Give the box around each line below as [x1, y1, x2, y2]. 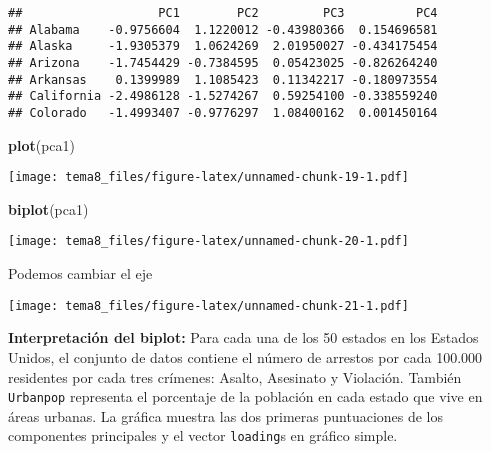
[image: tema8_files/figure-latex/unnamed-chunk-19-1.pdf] [8, 170, 409, 185]
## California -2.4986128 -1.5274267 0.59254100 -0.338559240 [8, 89, 438, 104]
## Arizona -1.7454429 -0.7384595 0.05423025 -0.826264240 [8, 55, 438, 70]
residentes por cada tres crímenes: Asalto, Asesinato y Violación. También [8, 366, 462, 387]
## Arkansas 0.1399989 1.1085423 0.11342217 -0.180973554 [8, 72, 438, 87]
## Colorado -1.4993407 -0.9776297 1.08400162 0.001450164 [8, 105, 438, 120]
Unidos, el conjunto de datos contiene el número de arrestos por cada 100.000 [8, 346, 483, 367]
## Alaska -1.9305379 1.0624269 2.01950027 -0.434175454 [8, 39, 438, 54]
